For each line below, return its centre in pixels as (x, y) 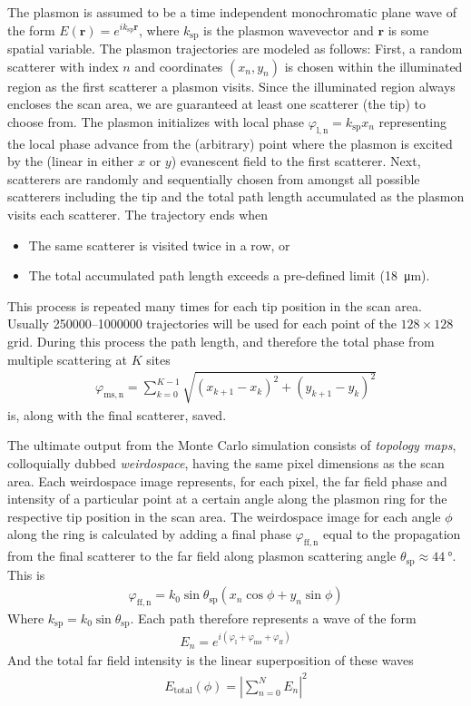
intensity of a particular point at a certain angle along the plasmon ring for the (227, 499)
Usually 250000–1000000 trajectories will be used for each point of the (202, 324)
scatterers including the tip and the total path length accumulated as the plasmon (236, 196)
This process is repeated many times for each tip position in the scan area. (215, 305)
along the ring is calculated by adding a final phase (149, 534)
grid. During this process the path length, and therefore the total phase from (221, 341)
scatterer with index (63, 66)
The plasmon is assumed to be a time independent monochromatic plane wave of (232, 12)
